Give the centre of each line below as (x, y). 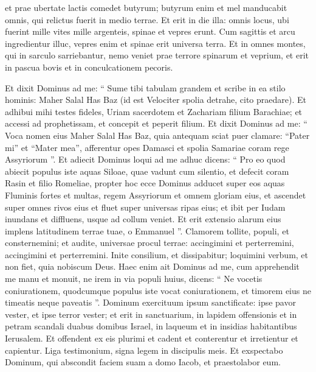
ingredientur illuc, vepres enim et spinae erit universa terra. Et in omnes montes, (155, 43)
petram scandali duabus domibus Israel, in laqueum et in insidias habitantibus (151, 326)
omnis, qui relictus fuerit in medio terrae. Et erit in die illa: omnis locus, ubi (147, 19)
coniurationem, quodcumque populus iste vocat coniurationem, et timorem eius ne (158, 290)
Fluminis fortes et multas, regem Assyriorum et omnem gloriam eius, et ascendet (156, 195)
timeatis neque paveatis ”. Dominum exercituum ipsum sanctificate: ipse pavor (150, 302)
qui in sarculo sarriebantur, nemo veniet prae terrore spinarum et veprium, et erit (157, 55)
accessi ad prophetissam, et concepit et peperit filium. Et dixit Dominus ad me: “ (156, 123)
